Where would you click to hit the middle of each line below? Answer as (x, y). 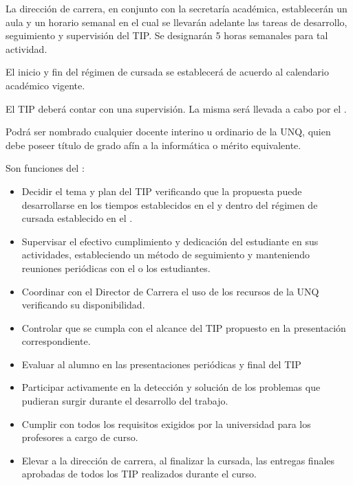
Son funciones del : (45, 168)
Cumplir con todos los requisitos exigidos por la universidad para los (166, 424)
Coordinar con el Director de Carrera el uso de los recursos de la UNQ (170, 291)
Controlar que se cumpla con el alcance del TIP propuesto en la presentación (184, 327)
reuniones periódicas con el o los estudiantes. (116, 268)
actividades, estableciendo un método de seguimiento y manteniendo (166, 255)
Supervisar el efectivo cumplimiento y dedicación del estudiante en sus (170, 241)
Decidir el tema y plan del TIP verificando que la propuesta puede (162, 191)
